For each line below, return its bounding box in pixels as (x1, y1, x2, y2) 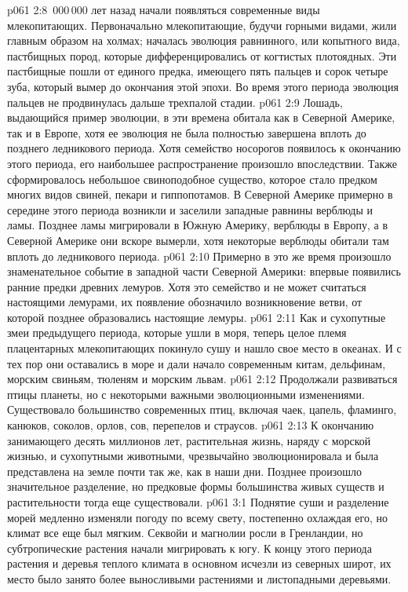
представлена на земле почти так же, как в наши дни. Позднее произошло (7, 462, 362, 479)
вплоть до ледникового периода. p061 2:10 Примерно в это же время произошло (7, 247, 392, 264)
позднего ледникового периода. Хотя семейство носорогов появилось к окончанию (7, 140, 401, 156)
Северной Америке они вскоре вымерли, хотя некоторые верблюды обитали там (7, 232, 389, 248)
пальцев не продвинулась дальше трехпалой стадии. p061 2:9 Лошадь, (7, 93, 343, 110)
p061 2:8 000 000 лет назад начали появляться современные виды (7, 2, 320, 17)
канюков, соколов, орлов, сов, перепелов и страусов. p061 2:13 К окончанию (7, 417, 374, 433)
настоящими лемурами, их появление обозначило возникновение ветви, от (7, 294, 362, 310)
